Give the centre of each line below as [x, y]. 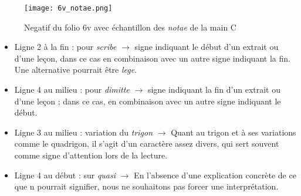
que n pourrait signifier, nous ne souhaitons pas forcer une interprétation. [146, 186]
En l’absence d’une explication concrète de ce [215, 175]
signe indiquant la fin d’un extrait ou [214, 89]
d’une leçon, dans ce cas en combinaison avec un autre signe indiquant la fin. [152, 58]
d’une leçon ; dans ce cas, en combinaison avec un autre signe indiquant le [148, 101]
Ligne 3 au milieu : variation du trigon [84, 132]
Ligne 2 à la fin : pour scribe [65, 47]
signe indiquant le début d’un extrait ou [207, 47]
